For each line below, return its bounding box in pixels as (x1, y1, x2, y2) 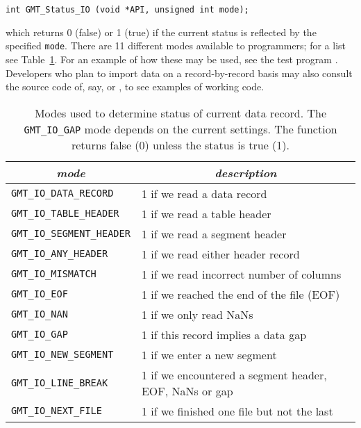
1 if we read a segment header (141, 225, 287, 242)
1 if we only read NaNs (141, 306, 253, 322)
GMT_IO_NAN (11, 308, 68, 320)
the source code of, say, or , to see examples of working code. (6, 79, 265, 94)
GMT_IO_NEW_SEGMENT (11, 349, 114, 361)
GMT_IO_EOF (11, 288, 68, 300)
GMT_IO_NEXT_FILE (11, 405, 102, 417)
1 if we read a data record (141, 185, 267, 201)
